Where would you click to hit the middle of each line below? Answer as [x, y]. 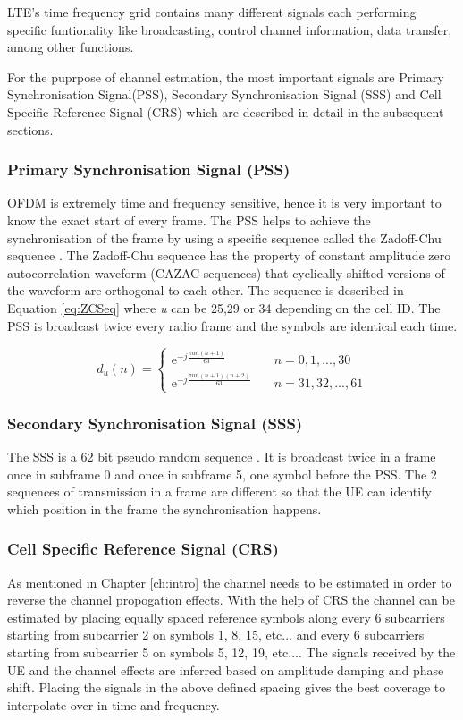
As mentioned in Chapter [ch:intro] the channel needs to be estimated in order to [230, 582]
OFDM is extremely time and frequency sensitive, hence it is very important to [224, 203]
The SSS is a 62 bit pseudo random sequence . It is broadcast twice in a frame [222, 457]
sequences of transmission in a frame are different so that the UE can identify [219, 491]
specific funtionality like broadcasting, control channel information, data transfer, [230, 29]
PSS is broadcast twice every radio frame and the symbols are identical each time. [232, 325]
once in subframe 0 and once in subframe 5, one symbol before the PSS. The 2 [222, 474]
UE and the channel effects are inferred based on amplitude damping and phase [226, 669]
